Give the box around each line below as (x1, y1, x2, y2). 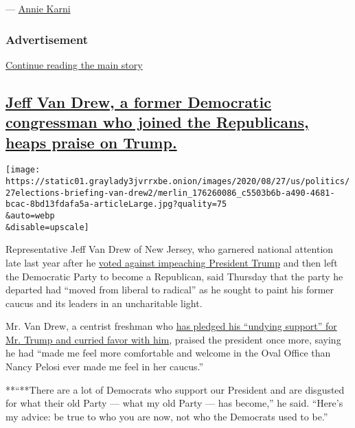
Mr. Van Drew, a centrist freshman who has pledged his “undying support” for (5, 319, 337, 333)
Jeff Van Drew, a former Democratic (5, 91, 271, 112)
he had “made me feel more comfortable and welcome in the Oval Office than (5, 346, 331, 360)
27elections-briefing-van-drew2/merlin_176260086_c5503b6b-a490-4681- (5, 188, 335, 198)
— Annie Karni (5, 1, 71, 15)
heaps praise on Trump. (5, 131, 177, 153)
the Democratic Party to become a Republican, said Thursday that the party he (5, 269, 343, 283)
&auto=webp (5, 211, 55, 221)
